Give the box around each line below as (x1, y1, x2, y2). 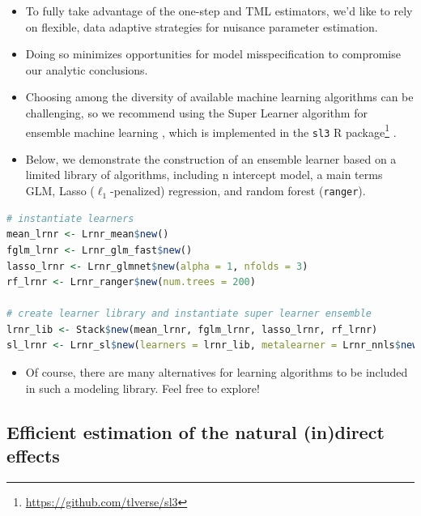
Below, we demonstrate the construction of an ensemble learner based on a (25, 150, 397, 167)
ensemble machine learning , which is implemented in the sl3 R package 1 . (25, 121, 397, 140)
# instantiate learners (6, 212, 134, 224)
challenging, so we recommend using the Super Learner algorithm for (25, 104, 368, 121)
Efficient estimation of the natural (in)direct (6, 419, 385, 444)
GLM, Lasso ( (25, 182, 95, 199)
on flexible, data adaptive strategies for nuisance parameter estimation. (25, 18, 378, 35)
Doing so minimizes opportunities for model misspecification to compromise (25, 45, 401, 62)
